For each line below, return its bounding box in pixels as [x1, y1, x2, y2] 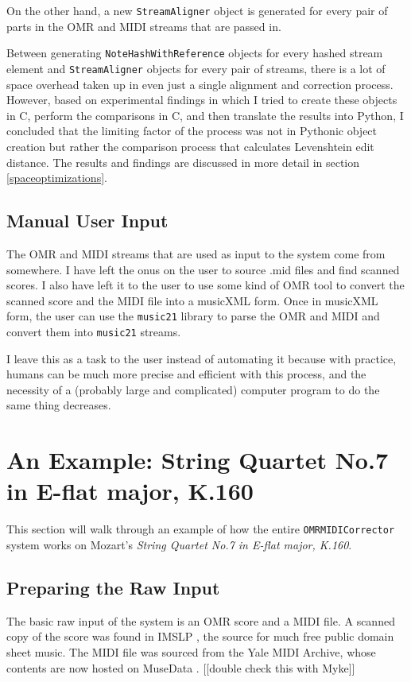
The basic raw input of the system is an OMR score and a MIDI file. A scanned [6, 612, 395, 629]
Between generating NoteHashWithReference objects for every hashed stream [6, 45, 383, 61]
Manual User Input [6, 208, 169, 233]
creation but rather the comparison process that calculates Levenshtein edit [6, 138, 374, 154]
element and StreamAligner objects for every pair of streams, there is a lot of [6, 60, 386, 76]
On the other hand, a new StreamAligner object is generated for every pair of [6, 2, 388, 18]
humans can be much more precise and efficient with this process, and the [6, 366, 366, 382]
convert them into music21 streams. [6, 323, 181, 339]
